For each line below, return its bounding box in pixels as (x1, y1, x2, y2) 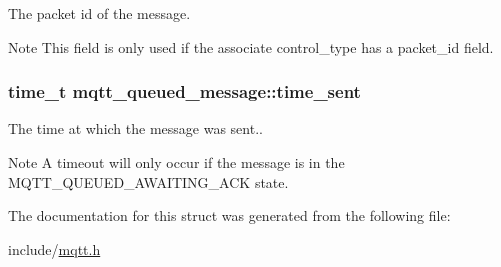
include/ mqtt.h (8, 238, 101, 259)
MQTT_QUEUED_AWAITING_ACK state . (8, 171, 289, 192)
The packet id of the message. (8, 3, 191, 23)
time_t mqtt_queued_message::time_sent (8, 79, 361, 104)
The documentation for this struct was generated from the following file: (8, 205, 451, 226)
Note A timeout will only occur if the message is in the (8, 152, 345, 172)
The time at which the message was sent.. (8, 118, 263, 139)
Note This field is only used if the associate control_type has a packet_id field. (8, 36, 494, 57)
